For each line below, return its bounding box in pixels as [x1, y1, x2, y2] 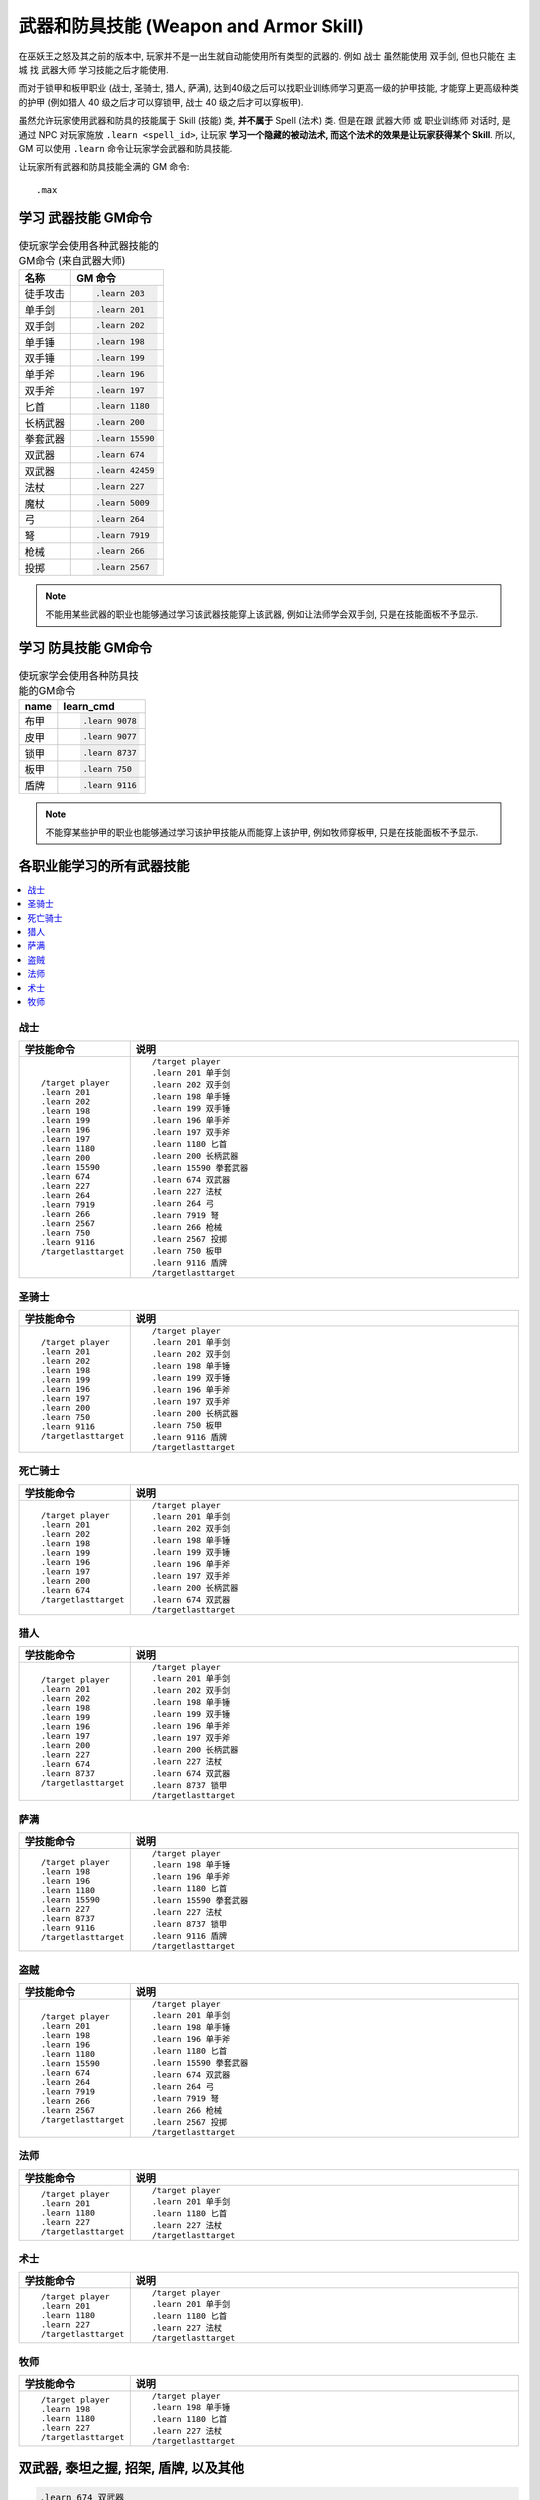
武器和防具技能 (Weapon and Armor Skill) [18, 15, 365, 37]
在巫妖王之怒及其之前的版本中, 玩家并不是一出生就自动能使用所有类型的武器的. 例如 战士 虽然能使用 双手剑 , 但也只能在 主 [18, 50, 517, 62]
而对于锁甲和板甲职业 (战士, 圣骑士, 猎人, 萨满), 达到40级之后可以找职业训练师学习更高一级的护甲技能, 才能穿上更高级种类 [18, 82, 519, 94]
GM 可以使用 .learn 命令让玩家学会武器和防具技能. [18, 142, 233, 154]
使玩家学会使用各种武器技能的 [18, 238, 160, 252]
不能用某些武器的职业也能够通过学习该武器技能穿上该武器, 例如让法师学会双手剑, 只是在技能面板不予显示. [45, 608, 479, 620]
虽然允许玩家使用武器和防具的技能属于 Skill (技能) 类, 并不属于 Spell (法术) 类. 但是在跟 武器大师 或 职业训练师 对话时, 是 [18, 115, 512, 127]
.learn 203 [95, 288, 145, 299]
